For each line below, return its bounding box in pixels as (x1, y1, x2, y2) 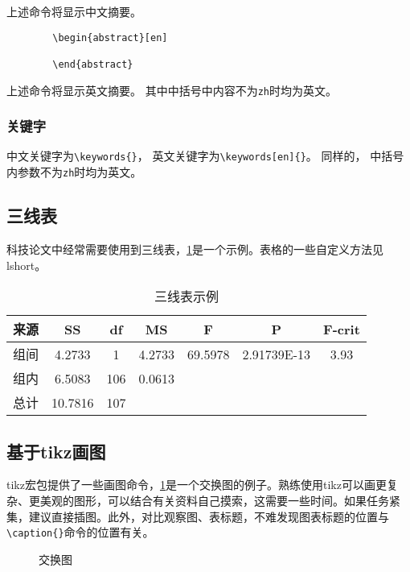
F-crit (323, 319, 360, 338)
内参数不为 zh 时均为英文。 (6, 164, 142, 180)
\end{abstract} (52, 58, 133, 70)
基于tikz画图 (6, 438, 106, 463)
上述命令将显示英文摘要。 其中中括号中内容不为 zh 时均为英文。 (6, 81, 337, 98)
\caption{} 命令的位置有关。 (6, 524, 154, 541)
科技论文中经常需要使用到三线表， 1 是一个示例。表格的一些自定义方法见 (6, 240, 383, 257)
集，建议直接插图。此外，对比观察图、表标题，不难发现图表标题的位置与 (6, 508, 389, 524)
